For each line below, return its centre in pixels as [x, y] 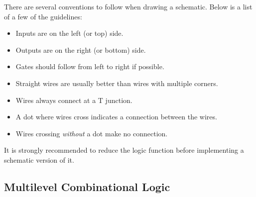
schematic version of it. [39, 159]
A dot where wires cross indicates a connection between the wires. [116, 117]
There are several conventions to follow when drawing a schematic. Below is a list [128, 6]
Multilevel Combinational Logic [87, 186]
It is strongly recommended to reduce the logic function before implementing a [124, 150]
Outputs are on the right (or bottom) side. [81, 49]
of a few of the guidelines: [43, 16]
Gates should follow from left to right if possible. [90, 66]
